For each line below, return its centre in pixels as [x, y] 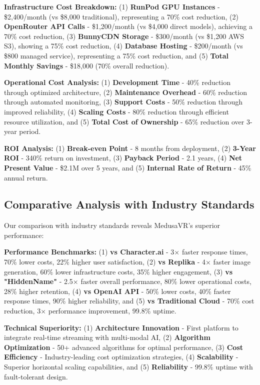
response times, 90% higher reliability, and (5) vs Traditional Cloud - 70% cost [129, 301]
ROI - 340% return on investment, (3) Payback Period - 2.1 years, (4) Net [123, 158]
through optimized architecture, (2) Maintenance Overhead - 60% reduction [125, 92]
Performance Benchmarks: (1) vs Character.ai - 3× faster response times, [126, 252]
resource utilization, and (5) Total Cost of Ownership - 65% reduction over [124, 121]
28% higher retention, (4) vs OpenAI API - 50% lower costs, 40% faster [117, 291]
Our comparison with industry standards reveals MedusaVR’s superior [112, 225]
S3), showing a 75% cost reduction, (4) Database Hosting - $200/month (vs [123, 46]
